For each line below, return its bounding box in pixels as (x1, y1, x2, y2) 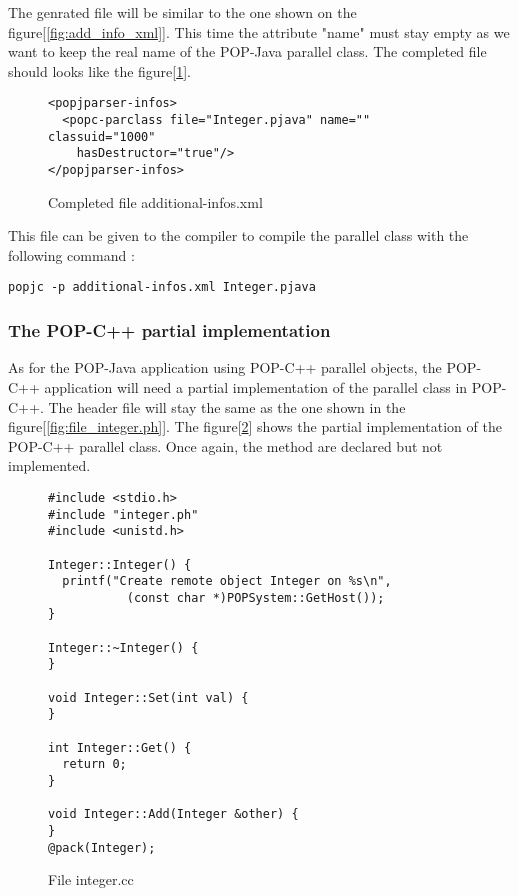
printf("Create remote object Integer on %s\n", (62, 574, 392, 589)
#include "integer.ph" (48, 507, 199, 522)
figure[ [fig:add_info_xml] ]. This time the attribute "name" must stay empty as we (8, 21, 510, 42)
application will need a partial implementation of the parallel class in (44, 376, 468, 397)
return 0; (62, 757, 127, 772)
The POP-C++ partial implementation (8, 318, 331, 343)
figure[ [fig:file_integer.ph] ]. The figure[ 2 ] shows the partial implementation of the (8, 416, 502, 437)
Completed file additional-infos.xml (48, 191, 263, 212)
